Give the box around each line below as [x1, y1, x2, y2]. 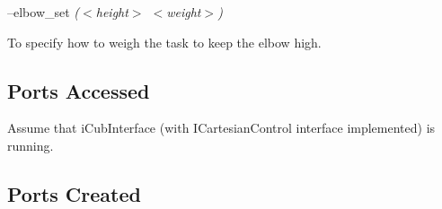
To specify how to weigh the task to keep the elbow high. [7, 32, 322, 51]
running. [7, 135, 54, 154]
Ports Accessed [7, 76, 150, 104]
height [95, 3, 128, 21]
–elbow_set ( [7, 3, 80, 21]
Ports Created [7, 179, 141, 207]
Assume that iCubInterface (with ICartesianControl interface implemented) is [7, 118, 436, 137]
